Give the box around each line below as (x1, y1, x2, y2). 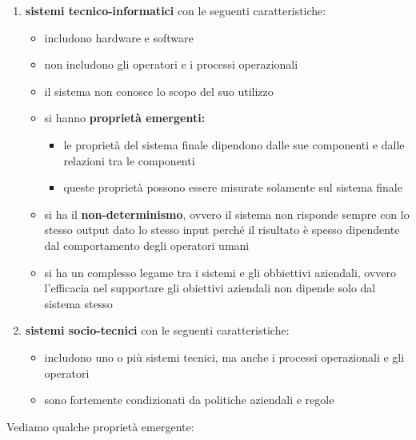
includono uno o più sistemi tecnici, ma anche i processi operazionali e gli (44, 348, 405, 365)
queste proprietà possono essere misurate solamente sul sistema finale (63, 179, 402, 196)
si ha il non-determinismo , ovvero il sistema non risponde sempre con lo (44, 205, 410, 222)
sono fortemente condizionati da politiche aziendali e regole (44, 391, 334, 408)
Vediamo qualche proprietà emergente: (6, 418, 194, 434)
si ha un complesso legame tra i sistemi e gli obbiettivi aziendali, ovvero (44, 264, 397, 280)
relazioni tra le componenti (63, 152, 195, 168)
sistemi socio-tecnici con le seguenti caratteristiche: (25, 322, 290, 339)
